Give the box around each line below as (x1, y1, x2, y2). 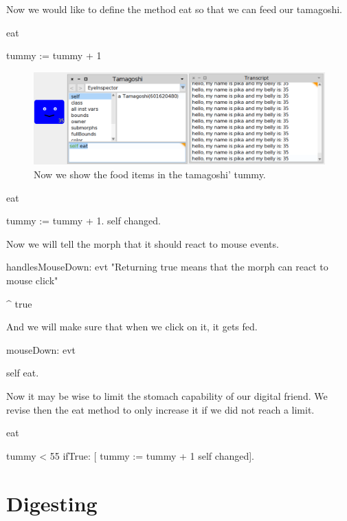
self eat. (6, 365, 39, 380)
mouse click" (6, 273, 58, 288)
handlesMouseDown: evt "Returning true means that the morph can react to (6, 259, 328, 274)
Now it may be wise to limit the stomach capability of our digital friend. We (6, 389, 328, 403)
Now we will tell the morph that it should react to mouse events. (6, 236, 279, 251)
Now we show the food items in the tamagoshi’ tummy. (34, 167, 266, 182)
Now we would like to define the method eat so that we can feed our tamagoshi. (6, 2, 342, 16)
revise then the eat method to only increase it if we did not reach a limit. (6, 402, 315, 416)
